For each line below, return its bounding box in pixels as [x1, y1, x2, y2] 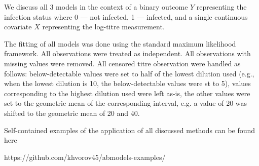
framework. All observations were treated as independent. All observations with [4, 48, 251, 59]
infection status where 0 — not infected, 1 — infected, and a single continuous [4, 11, 248, 22]
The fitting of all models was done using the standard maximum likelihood [4, 38, 236, 49]
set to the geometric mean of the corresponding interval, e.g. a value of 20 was [4, 98, 247, 108]
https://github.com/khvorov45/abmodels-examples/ [4, 151, 166, 162]
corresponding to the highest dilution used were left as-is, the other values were [4, 88, 250, 98]
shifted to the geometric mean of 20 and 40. [4, 107, 140, 118]
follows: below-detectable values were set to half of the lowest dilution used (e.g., [4, 68, 254, 78]
